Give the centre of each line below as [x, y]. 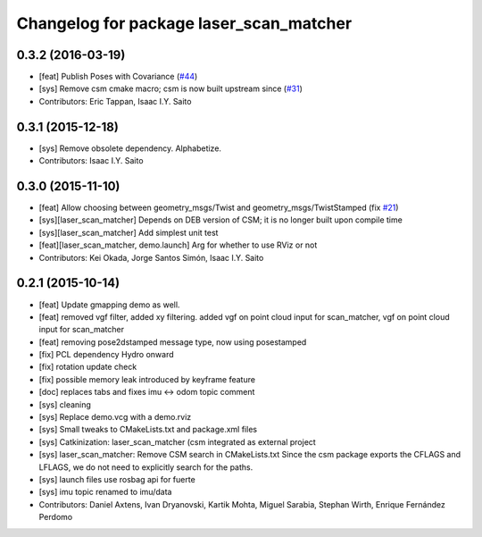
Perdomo [56, 517]
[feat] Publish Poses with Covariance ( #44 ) [118, 77]
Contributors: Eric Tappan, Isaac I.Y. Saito [115, 101]
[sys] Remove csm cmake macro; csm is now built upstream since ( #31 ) [171, 88]
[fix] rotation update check [88, 367]
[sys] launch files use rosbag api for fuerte [117, 479]
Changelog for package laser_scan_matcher [184, 23]
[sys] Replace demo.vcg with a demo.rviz [115, 417]
